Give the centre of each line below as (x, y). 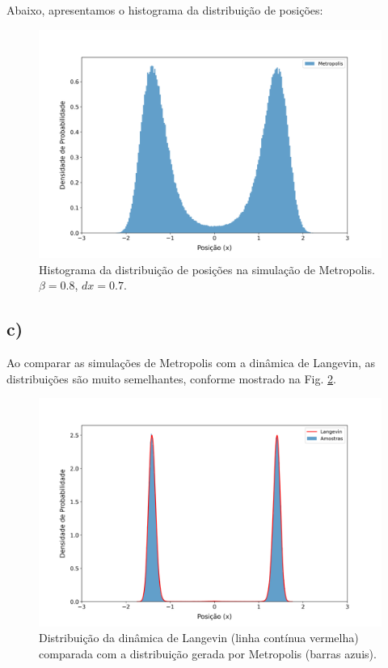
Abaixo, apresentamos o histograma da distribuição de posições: (165, 10)
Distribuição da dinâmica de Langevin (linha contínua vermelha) (199, 638)
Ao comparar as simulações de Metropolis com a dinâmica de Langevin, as (191, 362)
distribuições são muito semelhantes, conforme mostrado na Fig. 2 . (171, 378)
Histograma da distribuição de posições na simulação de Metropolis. (207, 269)
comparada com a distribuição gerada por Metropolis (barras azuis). (208, 653)
